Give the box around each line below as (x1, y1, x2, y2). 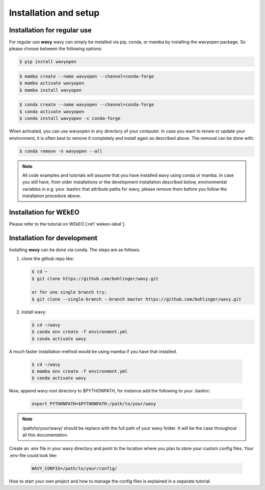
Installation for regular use (9, 26, 92, 34)
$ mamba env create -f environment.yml (31, 368, 128, 374)
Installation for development (9, 233, 98, 242)
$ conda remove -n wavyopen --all (19, 148, 103, 154)
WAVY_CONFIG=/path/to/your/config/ (31, 465, 117, 471)
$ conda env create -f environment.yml (31, 329, 128, 335)
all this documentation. (22, 432, 69, 438)
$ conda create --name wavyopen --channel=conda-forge (19, 102, 154, 107)
